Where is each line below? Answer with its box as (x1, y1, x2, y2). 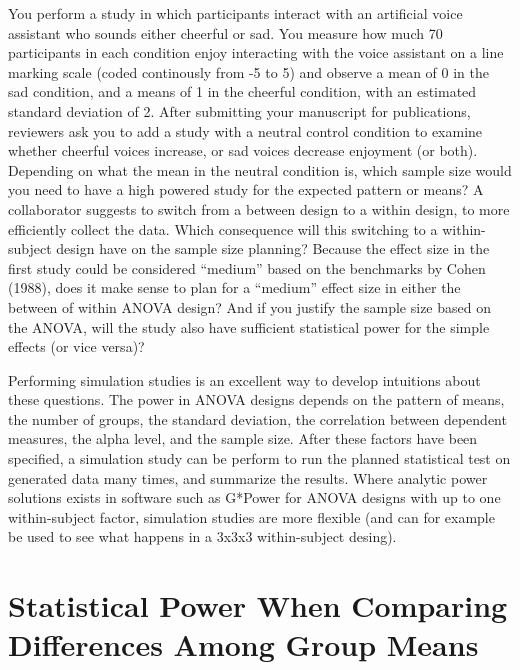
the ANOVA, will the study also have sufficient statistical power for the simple (8, 316, 490, 337)
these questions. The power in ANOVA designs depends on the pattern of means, (8, 389, 505, 410)
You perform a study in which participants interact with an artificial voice (8, 3, 463, 23)
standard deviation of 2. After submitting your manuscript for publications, (8, 100, 471, 121)
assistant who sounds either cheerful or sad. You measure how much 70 (8, 22, 443, 43)
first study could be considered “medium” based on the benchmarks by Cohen (8, 257, 486, 278)
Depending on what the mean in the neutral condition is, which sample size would (8, 159, 512, 180)
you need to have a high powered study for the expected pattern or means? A (8, 179, 484, 200)
